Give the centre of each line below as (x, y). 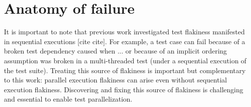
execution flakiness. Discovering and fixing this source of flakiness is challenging (124, 89)
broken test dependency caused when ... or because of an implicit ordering (115, 51)
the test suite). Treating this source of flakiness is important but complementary (125, 70)
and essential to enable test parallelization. (68, 99)
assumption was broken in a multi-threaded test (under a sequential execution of (125, 60)
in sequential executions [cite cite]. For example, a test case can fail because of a (125, 41)
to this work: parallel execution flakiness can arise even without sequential (115, 80)
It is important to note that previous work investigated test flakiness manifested (125, 32)
